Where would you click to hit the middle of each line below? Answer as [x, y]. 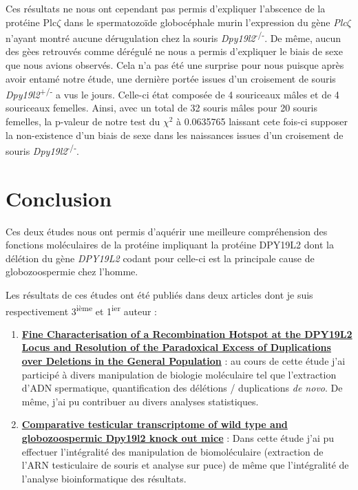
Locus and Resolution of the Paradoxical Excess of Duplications [176, 347]
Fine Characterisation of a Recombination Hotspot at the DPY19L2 [187, 333]
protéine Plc [31, 22]
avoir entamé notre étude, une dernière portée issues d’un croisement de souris [171, 78]
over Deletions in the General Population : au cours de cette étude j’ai [183, 361]
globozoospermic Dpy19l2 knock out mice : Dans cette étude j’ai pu [178, 438]
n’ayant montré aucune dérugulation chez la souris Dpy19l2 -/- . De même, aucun [173, 37]
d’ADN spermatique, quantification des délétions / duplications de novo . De [182, 388]
